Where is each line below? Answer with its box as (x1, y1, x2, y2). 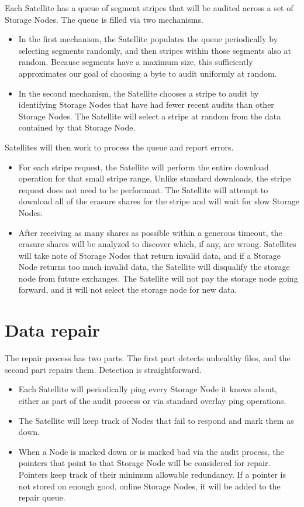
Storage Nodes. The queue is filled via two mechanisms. (5, 13, 203, 25)
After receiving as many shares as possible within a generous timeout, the (18, 226, 282, 238)
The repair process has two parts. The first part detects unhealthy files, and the (5, 352, 291, 364)
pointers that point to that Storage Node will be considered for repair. (18, 457, 271, 469)
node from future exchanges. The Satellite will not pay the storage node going (18, 272, 298, 284)
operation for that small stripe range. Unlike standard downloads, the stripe (18, 172, 291, 184)
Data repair (5, 318, 101, 342)
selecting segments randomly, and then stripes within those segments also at (18, 44, 292, 56)
